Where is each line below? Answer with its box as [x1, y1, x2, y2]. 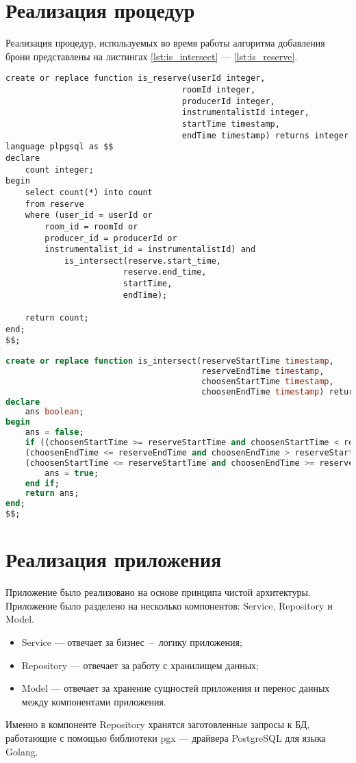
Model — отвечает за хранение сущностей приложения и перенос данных [21, 681, 330, 695]
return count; [25, 313, 89, 323]
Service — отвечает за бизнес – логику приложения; [21, 634, 242, 649]
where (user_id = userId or [25, 210, 153, 221]
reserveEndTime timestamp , [201, 366, 325, 376]
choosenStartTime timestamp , [201, 376, 334, 386]
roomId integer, [181, 84, 256, 95]
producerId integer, [181, 96, 275, 106]
